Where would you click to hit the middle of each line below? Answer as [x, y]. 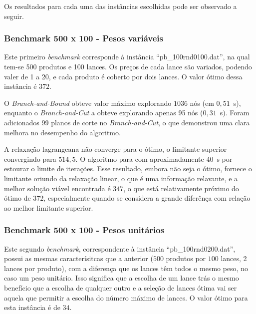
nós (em [202, 103]
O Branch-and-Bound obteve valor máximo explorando [88, 103]
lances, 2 [234, 258]
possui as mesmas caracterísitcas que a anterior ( [79, 258]
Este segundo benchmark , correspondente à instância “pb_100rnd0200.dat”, [120, 248]
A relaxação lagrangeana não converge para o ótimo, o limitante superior [116, 149]
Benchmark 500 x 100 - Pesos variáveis [84, 38]
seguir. [14, 16]
